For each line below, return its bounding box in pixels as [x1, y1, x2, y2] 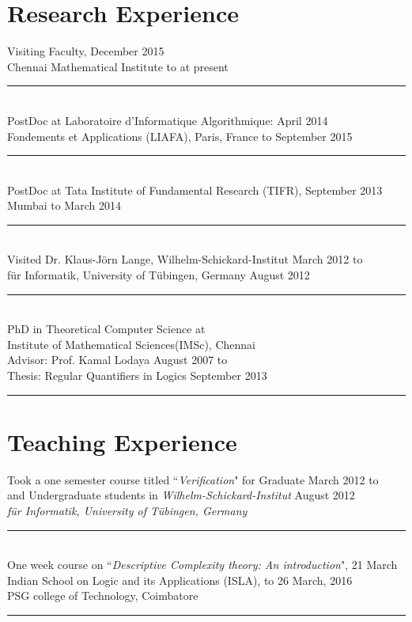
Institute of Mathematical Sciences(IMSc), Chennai [7, 336, 255, 352]
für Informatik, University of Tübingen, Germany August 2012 [7, 267, 310, 283]
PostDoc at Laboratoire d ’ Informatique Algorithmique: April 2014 [7, 112, 328, 128]
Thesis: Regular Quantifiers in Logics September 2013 [7, 367, 267, 384]
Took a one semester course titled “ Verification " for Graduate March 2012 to [7, 471, 379, 487]
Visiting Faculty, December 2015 [7, 43, 164, 59]
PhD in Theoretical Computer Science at [7, 320, 206, 337]
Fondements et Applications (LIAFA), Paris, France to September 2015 [7, 127, 353, 144]
